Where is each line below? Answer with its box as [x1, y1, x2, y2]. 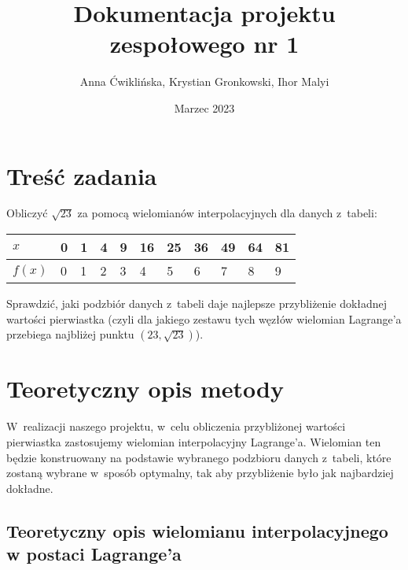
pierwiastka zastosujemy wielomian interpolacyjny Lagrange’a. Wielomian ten [6, 433, 381, 450]
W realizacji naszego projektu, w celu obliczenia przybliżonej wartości [6, 418, 346, 435]
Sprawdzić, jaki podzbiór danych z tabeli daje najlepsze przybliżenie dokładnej [6, 295, 388, 312]
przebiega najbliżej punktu [6, 326, 134, 342]
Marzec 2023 [174, 99, 235, 116]
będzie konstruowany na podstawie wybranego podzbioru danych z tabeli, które [6, 449, 391, 465]
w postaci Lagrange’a [6, 542, 182, 566]
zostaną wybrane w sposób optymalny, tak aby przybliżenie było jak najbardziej [6, 465, 394, 481]
